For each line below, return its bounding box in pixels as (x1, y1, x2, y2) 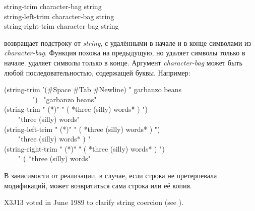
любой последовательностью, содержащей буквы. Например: (4, 67, 190, 78)
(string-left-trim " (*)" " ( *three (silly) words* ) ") (4, 123, 160, 134)
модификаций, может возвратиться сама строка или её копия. (4, 180, 192, 190)
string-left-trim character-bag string (4, 11, 114, 21)
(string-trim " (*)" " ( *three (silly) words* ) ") (4, 104, 148, 114)
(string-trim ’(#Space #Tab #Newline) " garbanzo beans (4, 84, 182, 95)
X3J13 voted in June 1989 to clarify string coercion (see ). (4, 197, 184, 207)
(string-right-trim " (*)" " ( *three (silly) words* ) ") (4, 143, 165, 154)
